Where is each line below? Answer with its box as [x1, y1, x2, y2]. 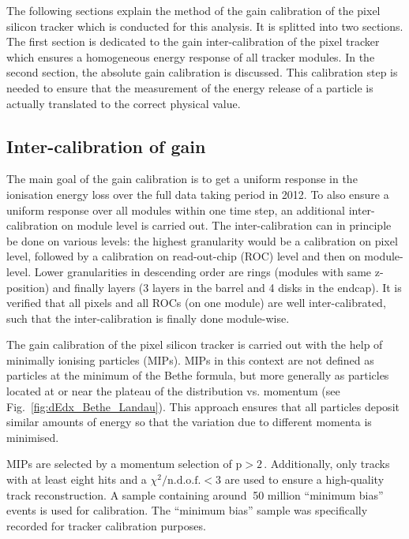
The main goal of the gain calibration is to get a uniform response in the [6, 170, 358, 187]
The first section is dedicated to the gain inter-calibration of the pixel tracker [6, 33, 380, 50]
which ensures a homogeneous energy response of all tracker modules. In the [6, 48, 375, 65]
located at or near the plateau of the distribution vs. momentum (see [6, 383, 340, 399]
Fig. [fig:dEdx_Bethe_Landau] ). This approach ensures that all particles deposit [6, 398, 400, 414]
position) [6, 279, 50, 295]
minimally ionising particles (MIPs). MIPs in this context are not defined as [6, 351, 374, 368]
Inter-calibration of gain [6, 133, 206, 158]
